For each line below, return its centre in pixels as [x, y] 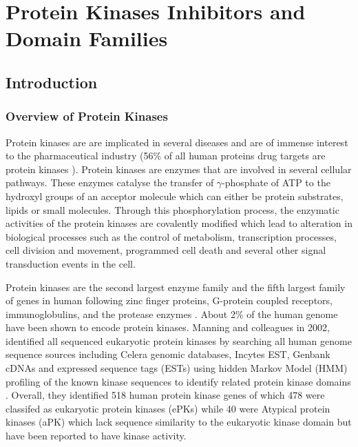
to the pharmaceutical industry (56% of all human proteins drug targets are [166, 156]
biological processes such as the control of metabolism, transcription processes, [171, 236]
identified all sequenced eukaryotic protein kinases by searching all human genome [179, 340]
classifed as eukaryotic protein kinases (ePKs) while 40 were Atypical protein [168, 408]
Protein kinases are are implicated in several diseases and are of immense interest [177, 142]
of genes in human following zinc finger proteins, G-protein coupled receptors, [169, 300]
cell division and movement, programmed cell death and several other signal [166, 250]
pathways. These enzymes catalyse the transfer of [110, 182]
